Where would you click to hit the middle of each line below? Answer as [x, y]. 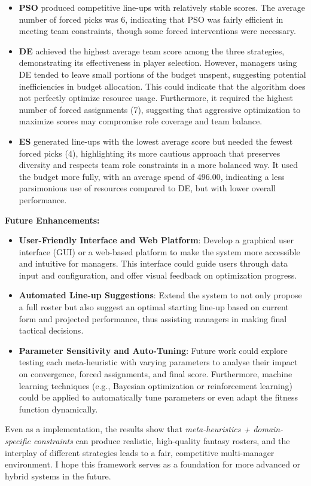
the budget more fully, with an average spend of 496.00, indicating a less [152, 176]
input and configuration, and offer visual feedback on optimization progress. [158, 275]
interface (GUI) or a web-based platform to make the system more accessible [159, 251]
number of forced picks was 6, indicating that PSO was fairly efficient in [151, 19]
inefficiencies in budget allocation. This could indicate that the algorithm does [162, 86]
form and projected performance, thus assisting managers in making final [153, 318]
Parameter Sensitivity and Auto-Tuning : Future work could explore [153, 350]
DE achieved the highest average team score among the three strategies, [152, 51]
